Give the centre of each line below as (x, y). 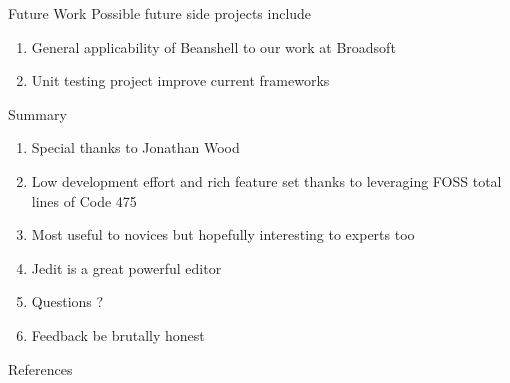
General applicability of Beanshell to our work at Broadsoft (213, 46)
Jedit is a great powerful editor (126, 267)
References (40, 368)
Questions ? (67, 301)
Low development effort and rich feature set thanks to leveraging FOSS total (266, 180)
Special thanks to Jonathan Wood (135, 147)
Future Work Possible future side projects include (160, 13)
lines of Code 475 (84, 200)
